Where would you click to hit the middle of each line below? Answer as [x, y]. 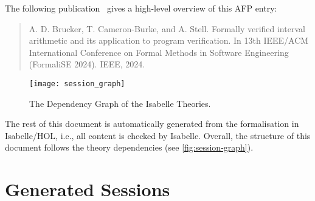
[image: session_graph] [77, 83]
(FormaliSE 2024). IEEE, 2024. [87, 64]
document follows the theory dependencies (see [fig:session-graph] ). [129, 147]
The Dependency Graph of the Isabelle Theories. [120, 103]
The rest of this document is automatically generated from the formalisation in [152, 124]
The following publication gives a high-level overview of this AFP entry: [141, 8]
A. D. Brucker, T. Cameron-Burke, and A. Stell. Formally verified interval [167, 28]
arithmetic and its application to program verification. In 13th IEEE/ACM [169, 40]
